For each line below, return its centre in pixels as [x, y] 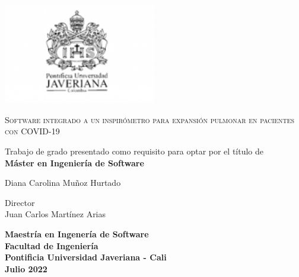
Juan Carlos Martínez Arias [55, 214]
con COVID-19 [32, 131]
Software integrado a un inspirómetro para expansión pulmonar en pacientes [150, 119]
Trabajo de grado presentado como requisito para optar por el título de [134, 151]
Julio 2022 [26, 268]
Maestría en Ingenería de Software [77, 234]
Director [20, 202]
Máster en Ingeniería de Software [74, 162]
